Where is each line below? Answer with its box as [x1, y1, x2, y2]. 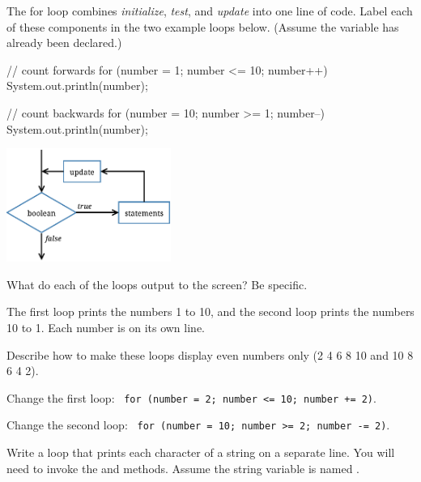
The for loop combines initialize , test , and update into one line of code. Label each [6, 2, 413, 19]
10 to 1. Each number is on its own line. [6, 318, 205, 335]
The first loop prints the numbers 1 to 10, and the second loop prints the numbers [6, 303, 415, 320]
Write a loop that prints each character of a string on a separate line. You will [6, 444, 395, 461]
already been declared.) [6, 34, 122, 51]
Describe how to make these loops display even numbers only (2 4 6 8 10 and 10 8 [6, 346, 414, 363]
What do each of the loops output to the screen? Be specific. [6, 275, 308, 292]
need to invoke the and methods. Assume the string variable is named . [6, 459, 359, 476]
